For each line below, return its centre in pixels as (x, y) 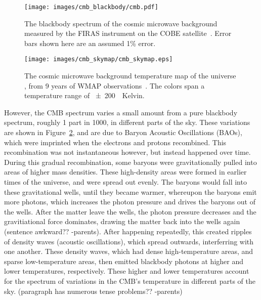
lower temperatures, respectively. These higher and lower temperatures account (127, 271)
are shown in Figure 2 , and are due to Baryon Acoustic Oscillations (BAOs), (123, 132)
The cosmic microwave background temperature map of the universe (130, 76)
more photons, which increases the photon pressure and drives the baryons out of (130, 202)
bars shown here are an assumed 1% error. (90, 43)
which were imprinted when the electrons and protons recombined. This (115, 142)
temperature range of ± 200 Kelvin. (84, 95)
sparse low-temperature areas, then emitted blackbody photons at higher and (124, 261)
